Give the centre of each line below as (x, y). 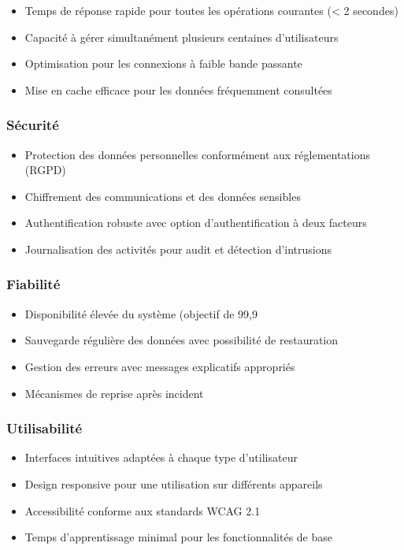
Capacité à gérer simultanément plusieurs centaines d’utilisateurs (182, 37)
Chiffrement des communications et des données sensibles (163, 196)
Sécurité (33, 125)
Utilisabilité (44, 428)
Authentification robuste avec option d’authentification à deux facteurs (196, 223)
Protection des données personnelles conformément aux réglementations (198, 154)
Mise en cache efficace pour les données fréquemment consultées (178, 89)
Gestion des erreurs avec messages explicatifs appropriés (160, 366)
